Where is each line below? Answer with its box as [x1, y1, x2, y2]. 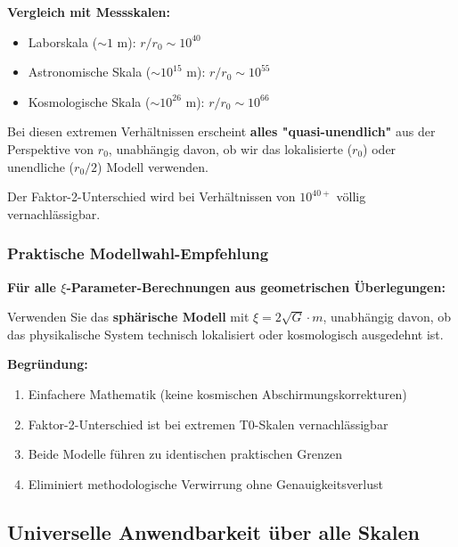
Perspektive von [7, 139, 94, 158]
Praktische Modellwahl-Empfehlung [7, 242, 269, 265]
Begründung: [7, 355, 88, 373]
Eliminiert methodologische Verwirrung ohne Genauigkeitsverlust [28, 474, 383, 493]
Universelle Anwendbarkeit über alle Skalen [7, 518, 420, 545]
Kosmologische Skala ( [28, 92, 151, 110]
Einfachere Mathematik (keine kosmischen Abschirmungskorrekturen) [28, 384, 407, 403]
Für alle [7, 277, 56, 296]
